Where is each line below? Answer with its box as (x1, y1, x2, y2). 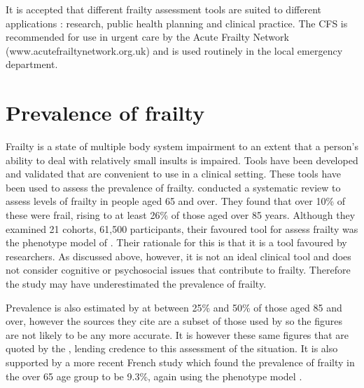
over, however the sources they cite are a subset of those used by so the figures (6, 314, 343, 328)
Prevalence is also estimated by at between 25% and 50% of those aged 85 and (6, 300, 342, 314)
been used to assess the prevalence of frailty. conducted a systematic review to (6, 180, 341, 194)
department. (6, 57, 58, 72)
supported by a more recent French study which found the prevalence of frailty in (6, 355, 355, 369)
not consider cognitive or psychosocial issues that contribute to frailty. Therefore (6, 262, 351, 277)
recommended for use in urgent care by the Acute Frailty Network (6, 29, 289, 44)
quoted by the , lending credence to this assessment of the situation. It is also (6, 341, 338, 356)
